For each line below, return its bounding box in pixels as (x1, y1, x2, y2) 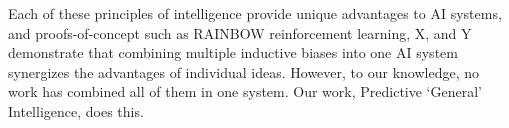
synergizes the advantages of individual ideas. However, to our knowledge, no (8, 61, 479, 82)
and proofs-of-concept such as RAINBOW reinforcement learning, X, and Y (8, 22, 472, 43)
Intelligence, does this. (8, 100, 144, 121)
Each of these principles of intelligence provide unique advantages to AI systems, (8, 3, 502, 23)
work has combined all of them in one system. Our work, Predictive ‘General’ (8, 81, 482, 102)
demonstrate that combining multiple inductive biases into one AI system (8, 42, 458, 63)
